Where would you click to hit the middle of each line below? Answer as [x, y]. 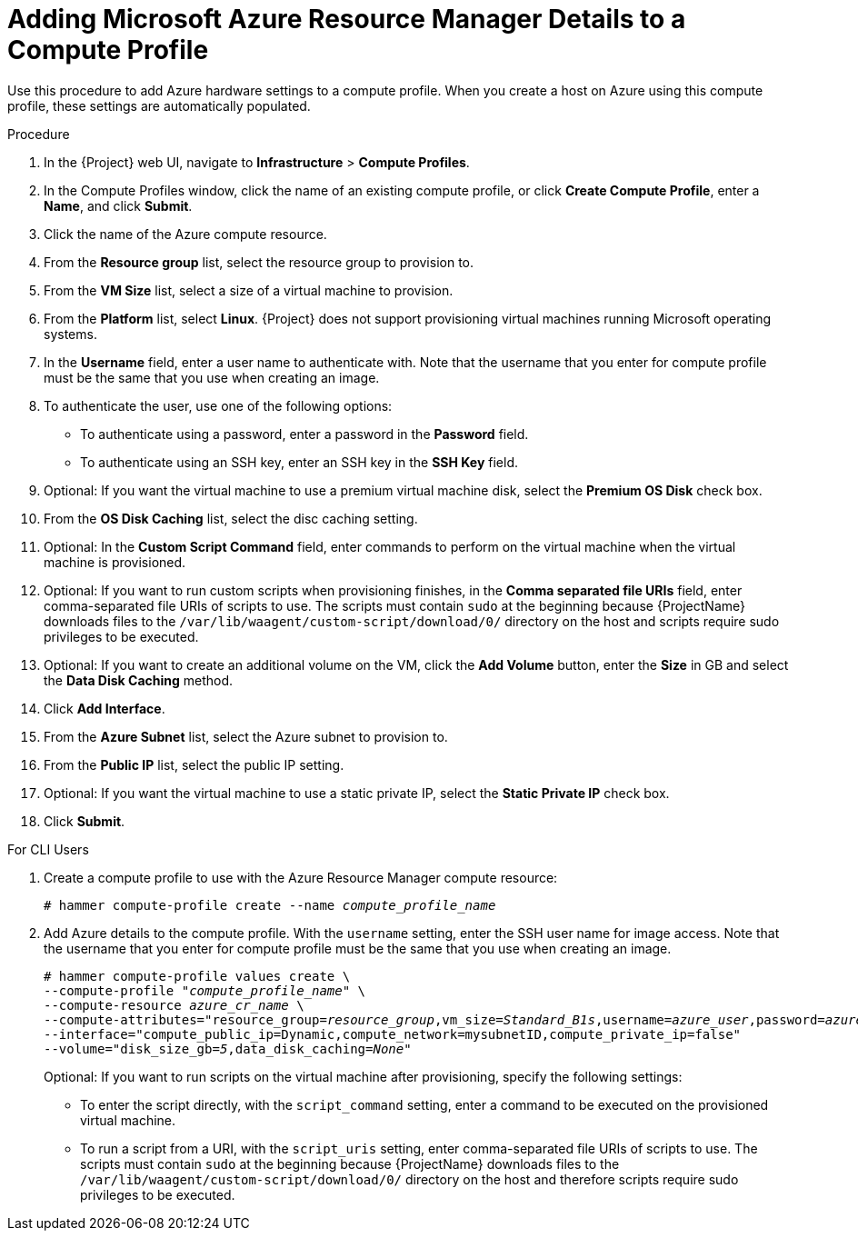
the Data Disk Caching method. [139, 680]
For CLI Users [48, 849]
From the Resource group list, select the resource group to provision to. [259, 262]
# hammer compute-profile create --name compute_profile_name [270, 905]
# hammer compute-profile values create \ [197, 976]
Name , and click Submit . [118, 205]
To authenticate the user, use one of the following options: [218, 405]
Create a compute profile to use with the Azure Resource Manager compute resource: [301, 877]
